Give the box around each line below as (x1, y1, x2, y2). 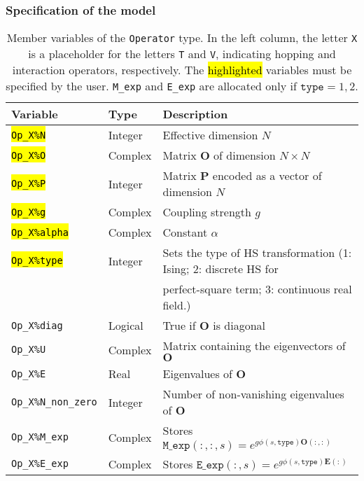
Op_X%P (11, 178, 46, 190)
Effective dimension (162, 127, 258, 144)
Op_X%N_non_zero (11, 396, 97, 408)
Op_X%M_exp (11, 431, 69, 443)
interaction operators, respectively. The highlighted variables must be (12, 62, 352, 78)
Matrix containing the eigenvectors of (162, 337, 346, 354)
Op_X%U (11, 344, 46, 356)
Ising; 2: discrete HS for (162, 260, 279, 277)
